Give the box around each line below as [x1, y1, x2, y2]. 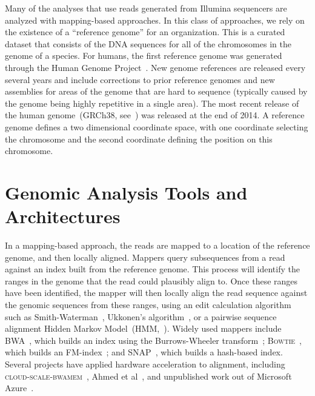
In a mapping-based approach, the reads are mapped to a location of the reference [5, 239, 310, 252]
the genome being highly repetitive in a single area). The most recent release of [5, 96, 299, 109]
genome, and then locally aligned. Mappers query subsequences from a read [5, 250, 285, 263]
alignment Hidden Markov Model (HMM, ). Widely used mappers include [5, 322, 282, 335]
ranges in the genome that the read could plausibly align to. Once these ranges [5, 274, 298, 287]
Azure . [5, 381, 34, 394]
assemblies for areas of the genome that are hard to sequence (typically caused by [5, 85, 308, 98]
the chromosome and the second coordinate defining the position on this [5, 132, 273, 145]
